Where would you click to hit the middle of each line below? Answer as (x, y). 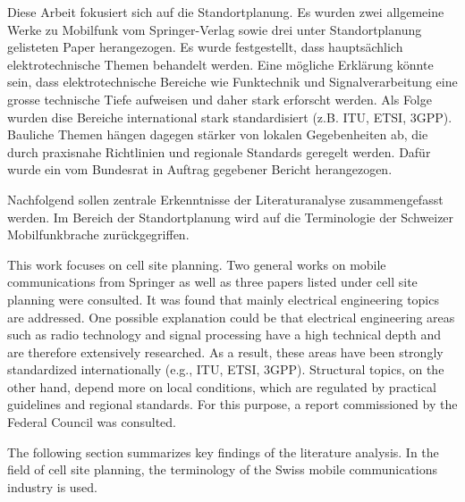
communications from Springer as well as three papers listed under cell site (212, 282)
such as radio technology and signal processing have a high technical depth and (224, 335)
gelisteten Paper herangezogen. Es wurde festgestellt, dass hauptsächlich (205, 47)
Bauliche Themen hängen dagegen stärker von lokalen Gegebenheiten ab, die (218, 134)
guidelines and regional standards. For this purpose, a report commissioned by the (232, 404)
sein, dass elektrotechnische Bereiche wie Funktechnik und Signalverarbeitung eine (232, 82)
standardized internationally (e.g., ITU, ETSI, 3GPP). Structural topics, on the (226, 369)
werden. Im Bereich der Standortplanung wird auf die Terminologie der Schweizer (231, 217)
